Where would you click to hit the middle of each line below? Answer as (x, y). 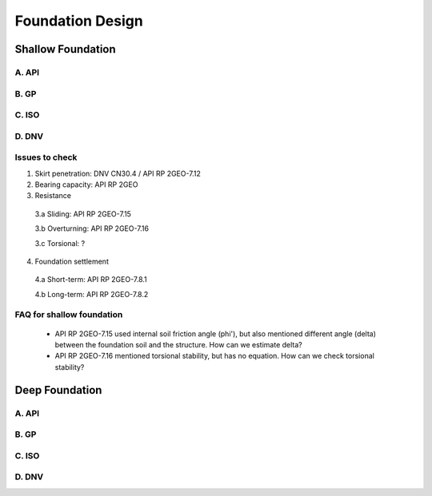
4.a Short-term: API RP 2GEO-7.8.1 (91, 280)
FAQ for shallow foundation (69, 315)
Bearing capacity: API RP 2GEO (86, 185)
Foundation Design (79, 21)
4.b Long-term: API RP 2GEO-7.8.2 (92, 294)
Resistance (53, 196)
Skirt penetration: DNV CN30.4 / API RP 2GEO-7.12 (118, 173)
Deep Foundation (58, 390)
